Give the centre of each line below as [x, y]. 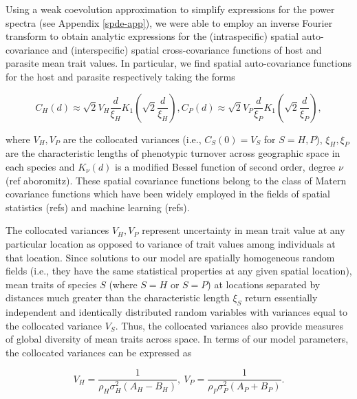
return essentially [281, 298]
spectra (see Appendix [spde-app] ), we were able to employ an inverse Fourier [169, 22]
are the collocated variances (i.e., [132, 139]
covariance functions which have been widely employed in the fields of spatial [168, 194]
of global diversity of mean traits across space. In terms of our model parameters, [177, 339]
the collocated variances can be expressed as [99, 352]
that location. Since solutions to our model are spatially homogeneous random [170, 257]
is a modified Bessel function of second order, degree [225, 166]
